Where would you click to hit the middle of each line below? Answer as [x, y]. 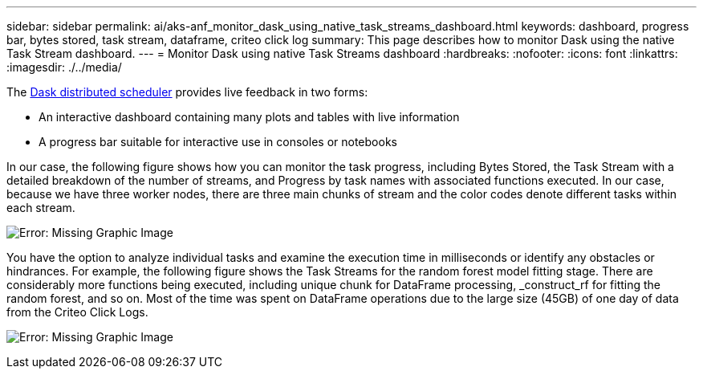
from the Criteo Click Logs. [77, 312]
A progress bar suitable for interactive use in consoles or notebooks [218, 142]
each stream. [41, 208]
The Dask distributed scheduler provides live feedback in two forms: [187, 92]
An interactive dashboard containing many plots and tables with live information [249, 117]
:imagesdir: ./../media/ [64, 67]
